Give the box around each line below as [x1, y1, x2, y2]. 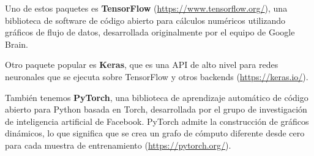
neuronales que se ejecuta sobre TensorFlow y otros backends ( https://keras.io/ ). [5, 70, 308, 83]
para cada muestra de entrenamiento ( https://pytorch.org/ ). [5, 138, 231, 151]
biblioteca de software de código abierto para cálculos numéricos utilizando [5, 13, 286, 26]
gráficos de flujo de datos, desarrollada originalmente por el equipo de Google [5, 26, 295, 39]
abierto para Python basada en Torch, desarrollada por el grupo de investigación [5, 103, 307, 116]
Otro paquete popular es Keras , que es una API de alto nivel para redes [5, 58, 278, 71]
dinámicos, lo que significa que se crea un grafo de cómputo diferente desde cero [5, 127, 305, 139]
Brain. [5, 37, 28, 50]
